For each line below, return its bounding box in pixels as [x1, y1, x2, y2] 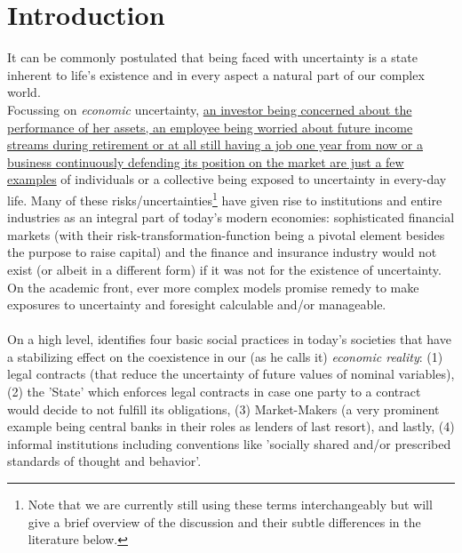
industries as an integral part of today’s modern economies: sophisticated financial [7, 208, 455, 227]
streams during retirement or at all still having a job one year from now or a [7, 135, 423, 154]
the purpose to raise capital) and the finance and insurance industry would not [7, 243, 437, 261]
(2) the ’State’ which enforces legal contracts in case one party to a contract [7, 382, 421, 401]
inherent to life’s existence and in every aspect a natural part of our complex [7, 65, 425, 84]
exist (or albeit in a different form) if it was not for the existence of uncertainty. [7, 260, 442, 278]
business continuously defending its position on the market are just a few [7, 152, 404, 171]
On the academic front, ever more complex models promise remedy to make [7, 277, 419, 296]
